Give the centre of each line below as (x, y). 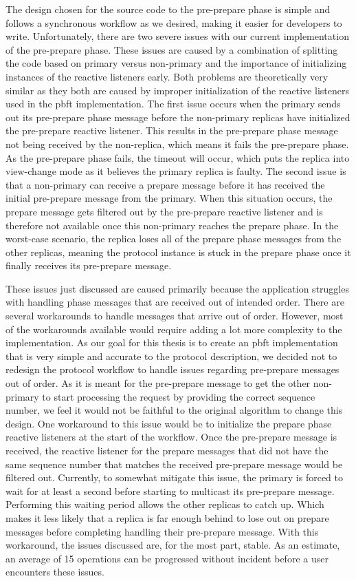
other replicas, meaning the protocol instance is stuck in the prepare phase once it (178, 252)
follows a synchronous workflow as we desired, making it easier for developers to (174, 22)
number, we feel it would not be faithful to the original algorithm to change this (174, 410)
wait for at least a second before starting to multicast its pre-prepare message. (170, 490)
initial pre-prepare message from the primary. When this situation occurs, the (169, 198)
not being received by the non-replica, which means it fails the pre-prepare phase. (177, 144)
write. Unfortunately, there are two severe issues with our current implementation (177, 36)
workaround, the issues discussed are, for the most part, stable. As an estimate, (173, 545)
